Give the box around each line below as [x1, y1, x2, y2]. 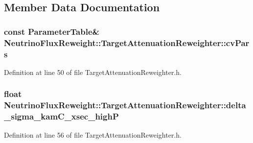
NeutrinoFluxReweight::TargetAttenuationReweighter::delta [4, 99, 246, 111]
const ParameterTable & [4, 25, 100, 37]
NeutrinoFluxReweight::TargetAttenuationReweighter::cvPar [4, 36, 250, 48]
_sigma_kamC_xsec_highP [4, 110, 119, 122]
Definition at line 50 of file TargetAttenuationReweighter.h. [4, 67, 182, 77]
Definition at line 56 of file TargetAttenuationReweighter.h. [4, 129, 182, 140]
